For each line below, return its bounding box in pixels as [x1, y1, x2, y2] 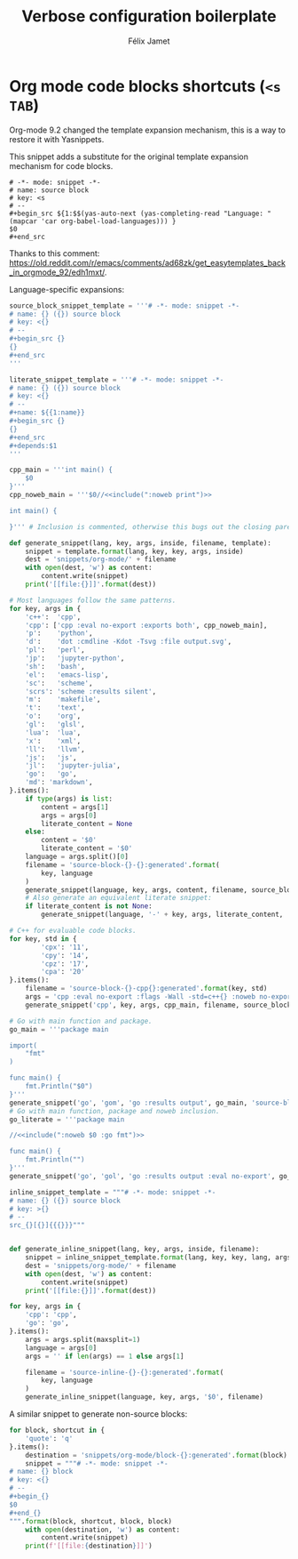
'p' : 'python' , [25, 629, 93, 638]
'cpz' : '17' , [41, 959, 90, 968]
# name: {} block [9, 1467, 74, 1476]
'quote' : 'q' [25, 1434, 74, 1442]
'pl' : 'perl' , [25, 646, 86, 655]
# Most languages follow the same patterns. [9, 596, 176, 605]
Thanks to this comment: [9, 247, 100, 259]
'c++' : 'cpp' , [25, 612, 82, 622]
